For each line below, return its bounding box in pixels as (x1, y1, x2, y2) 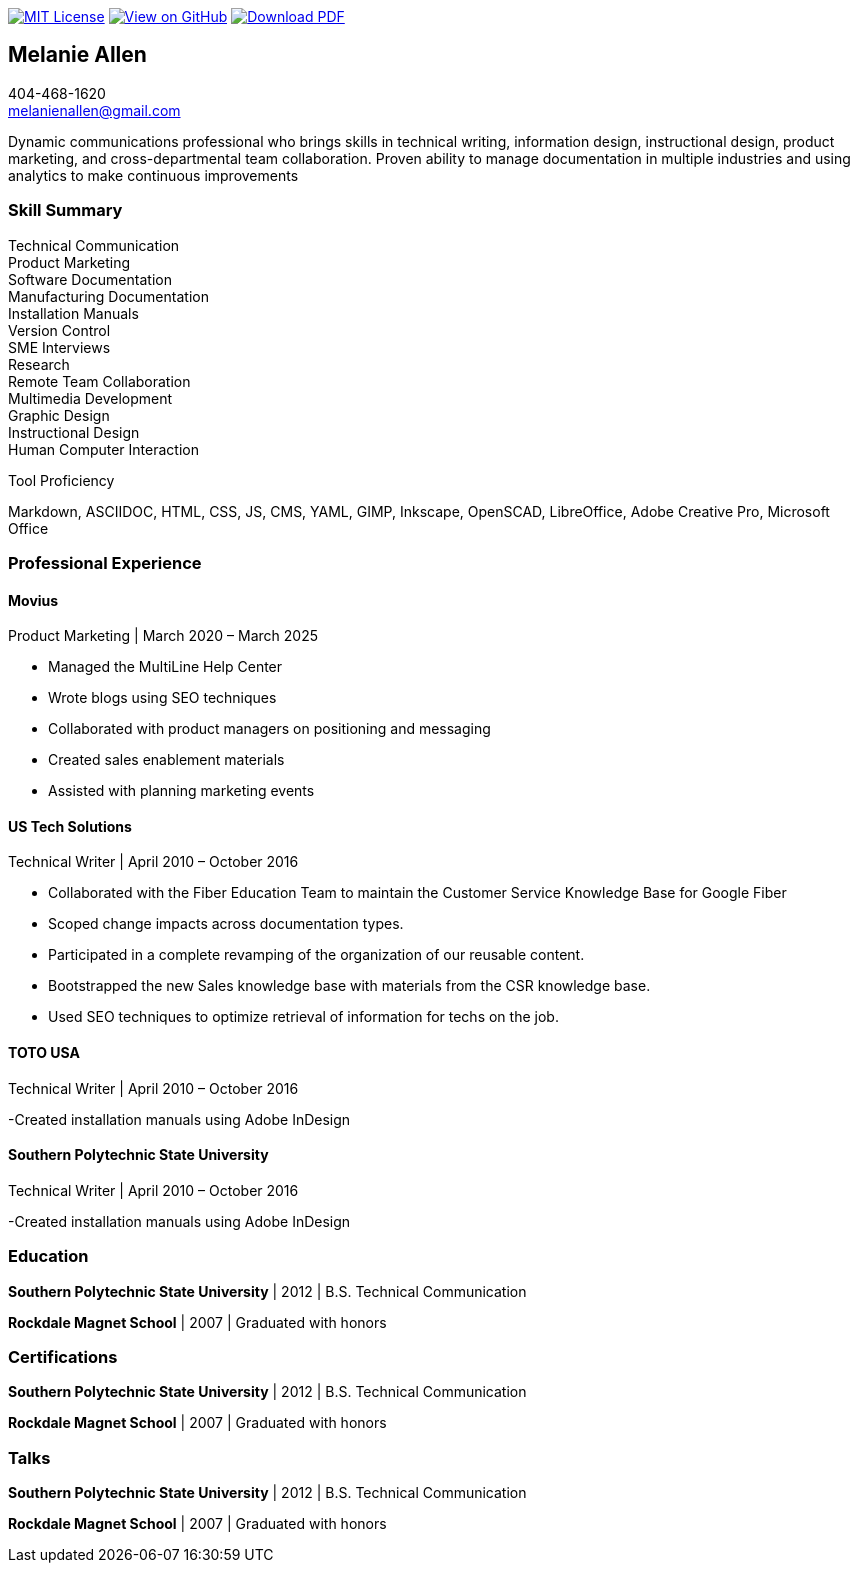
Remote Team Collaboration (8, 372, 191, 390)
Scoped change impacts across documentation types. (48, 915, 404, 933)
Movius (8, 591, 59, 609)
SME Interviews (8, 338, 111, 356)
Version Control (8, 321, 111, 339)
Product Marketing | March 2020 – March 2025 (8, 627, 318, 645)
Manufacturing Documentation (8, 287, 209, 305)
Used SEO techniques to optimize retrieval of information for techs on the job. (48, 1008, 559, 1026)
